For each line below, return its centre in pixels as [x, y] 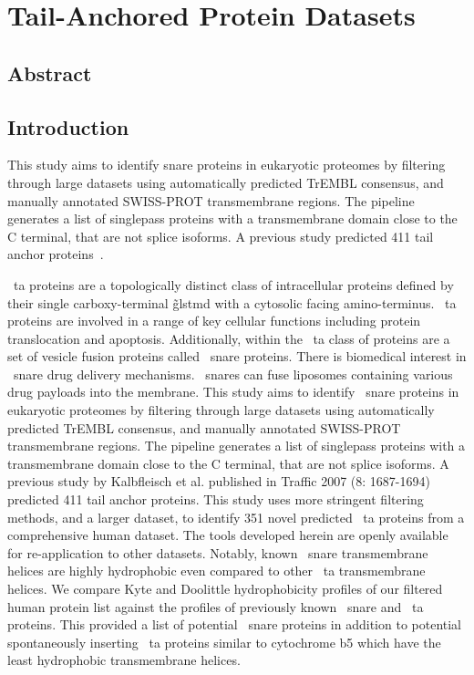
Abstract [50, 73]
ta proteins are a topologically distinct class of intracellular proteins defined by [234, 284]
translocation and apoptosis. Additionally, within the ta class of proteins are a [229, 338]
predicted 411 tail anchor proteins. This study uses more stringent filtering [216, 499]
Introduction [68, 126]
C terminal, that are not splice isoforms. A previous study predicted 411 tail [221, 236]
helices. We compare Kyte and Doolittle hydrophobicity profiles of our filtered [225, 589]
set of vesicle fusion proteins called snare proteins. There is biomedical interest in [237, 356]
